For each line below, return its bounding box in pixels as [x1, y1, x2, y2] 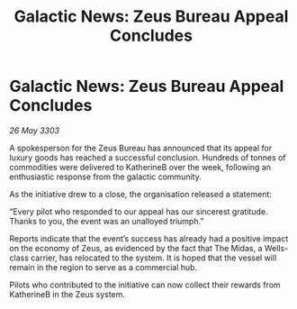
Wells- [264, 242, 289, 253]
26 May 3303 [9, 124, 60, 136]
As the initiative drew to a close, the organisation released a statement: [9, 188, 273, 199]
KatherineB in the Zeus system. [9, 288, 126, 299]
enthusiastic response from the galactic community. [9, 171, 202, 182]
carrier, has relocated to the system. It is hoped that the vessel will [30, 252, 277, 263]
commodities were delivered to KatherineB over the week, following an [9, 161, 272, 172]
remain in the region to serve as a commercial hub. [9, 261, 198, 272]
